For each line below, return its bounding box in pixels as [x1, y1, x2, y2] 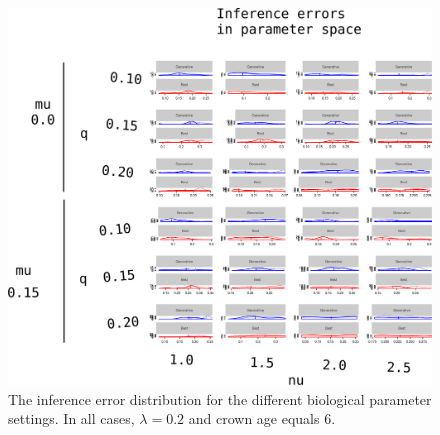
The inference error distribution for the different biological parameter [8, 388, 432, 409]
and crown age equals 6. [188, 408, 336, 429]
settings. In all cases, [8, 408, 135, 429]
